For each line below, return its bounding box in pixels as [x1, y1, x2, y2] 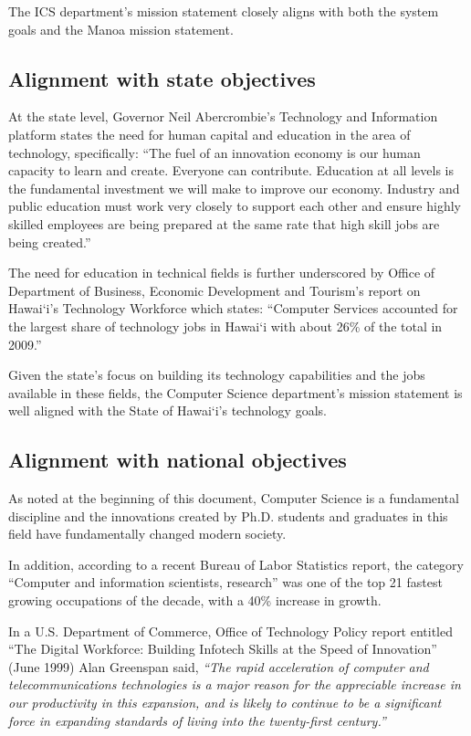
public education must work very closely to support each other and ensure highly [8, 196, 461, 216]
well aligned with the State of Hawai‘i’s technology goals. [8, 401, 327, 420]
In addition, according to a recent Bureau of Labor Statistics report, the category [8, 554, 464, 573]
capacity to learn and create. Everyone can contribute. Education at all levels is [8, 161, 454, 180]
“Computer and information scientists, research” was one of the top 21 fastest [8, 573, 443, 592]
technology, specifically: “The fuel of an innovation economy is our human [8, 142, 421, 162]
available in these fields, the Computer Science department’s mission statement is [8, 383, 463, 402]
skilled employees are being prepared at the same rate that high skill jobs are [8, 214, 440, 233]
